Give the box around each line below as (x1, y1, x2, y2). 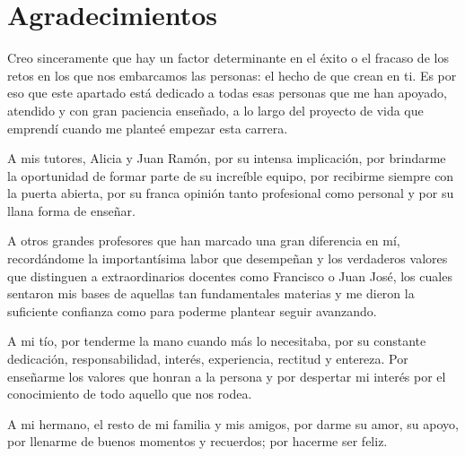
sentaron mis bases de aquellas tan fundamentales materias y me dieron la (7, 284, 415, 303)
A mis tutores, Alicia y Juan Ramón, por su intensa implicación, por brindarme (7, 149, 446, 168)
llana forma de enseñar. (7, 201, 136, 219)
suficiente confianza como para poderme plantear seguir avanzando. (7, 301, 377, 320)
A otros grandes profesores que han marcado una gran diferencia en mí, (7, 231, 400, 250)
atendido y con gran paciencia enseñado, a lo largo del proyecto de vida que (7, 100, 424, 119)
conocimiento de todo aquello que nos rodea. (7, 384, 252, 403)
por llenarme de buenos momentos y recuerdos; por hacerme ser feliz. (7, 432, 388, 451)
